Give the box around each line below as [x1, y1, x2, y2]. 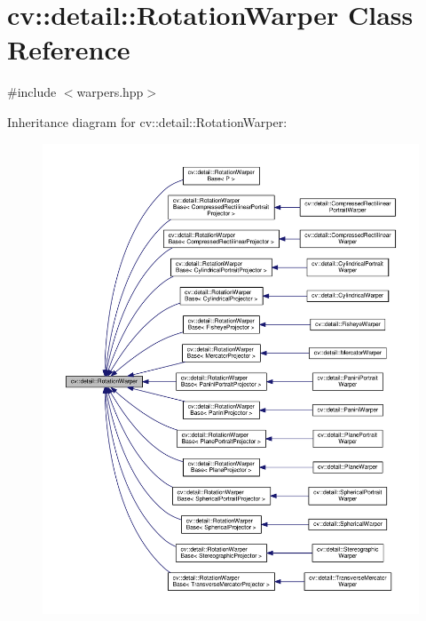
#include [7, 83, 57, 101]
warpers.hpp [76, 83, 144, 101]
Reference [7, 31, 130, 68]
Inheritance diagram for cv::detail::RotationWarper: [7, 112, 288, 131]
